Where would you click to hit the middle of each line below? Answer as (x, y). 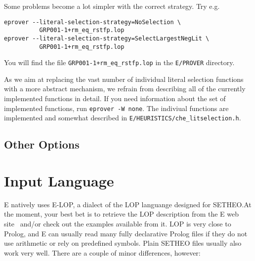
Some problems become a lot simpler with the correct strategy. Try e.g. (112, 6)
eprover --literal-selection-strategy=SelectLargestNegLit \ (107, 38)
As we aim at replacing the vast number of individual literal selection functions (124, 79)
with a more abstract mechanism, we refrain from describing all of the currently (125, 89)
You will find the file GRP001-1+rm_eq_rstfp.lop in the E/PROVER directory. (119, 62)
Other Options (42, 144)
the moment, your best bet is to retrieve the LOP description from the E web (122, 214)
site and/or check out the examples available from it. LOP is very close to (118, 224)
